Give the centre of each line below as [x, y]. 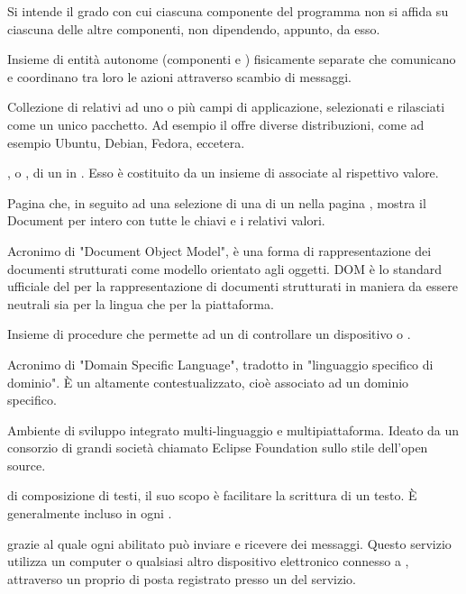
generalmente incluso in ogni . [90, 513]
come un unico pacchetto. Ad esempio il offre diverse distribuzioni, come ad [216, 124]
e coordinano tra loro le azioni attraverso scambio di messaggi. [179, 76]
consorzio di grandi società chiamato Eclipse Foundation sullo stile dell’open [218, 448]
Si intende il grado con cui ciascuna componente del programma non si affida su [228, 11]
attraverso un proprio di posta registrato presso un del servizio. [182, 578]
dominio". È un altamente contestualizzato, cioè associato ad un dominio [208, 382]
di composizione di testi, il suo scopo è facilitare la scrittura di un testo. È [212, 495]
